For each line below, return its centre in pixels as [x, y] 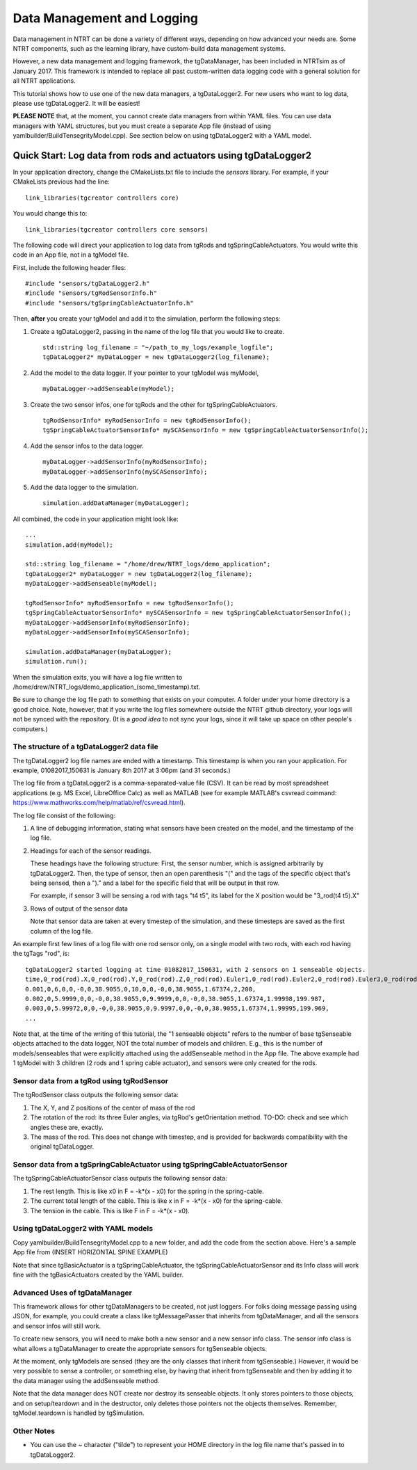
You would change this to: [50, 214]
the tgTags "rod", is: [41, 954]
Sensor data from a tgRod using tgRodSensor [91, 1081]
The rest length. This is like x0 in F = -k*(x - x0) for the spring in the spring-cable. [147, 1191]
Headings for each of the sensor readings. [91, 850]
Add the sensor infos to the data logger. [87, 446]
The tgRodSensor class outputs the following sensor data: [96, 1095]
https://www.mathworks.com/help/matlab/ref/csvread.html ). [99, 803]
